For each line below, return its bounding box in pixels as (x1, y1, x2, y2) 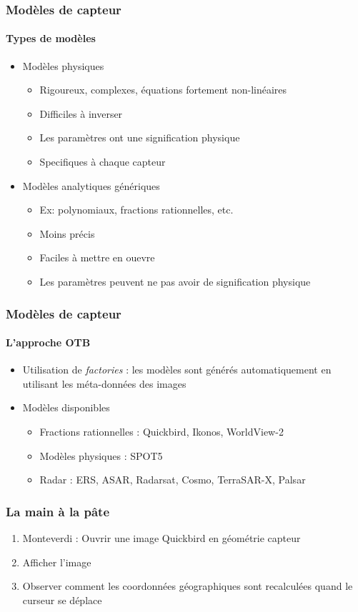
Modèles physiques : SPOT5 (39, 448, 163, 463)
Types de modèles (6, 31, 96, 46)
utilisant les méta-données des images (22, 376, 187, 391)
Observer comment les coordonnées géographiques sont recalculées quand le (22, 578, 353, 593)
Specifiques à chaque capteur (39, 154, 166, 169)
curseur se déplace (22, 592, 102, 607)
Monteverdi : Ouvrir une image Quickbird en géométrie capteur (22, 531, 301, 545)
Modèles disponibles (22, 400, 110, 415)
